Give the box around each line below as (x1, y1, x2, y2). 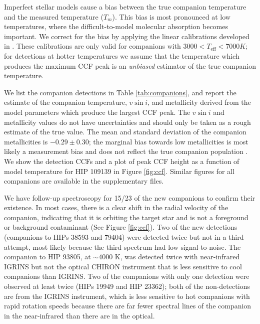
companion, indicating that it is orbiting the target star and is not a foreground (4, 212, 248, 222)
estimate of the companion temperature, (4, 97, 127, 107)
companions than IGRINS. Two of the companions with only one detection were (4, 271, 249, 281)
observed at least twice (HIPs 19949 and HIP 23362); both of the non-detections (4, 281, 250, 291)
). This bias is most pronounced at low (112, 11, 230, 22)
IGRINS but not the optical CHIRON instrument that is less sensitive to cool (4, 261, 242, 271)
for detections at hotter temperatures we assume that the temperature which (4, 50, 239, 61)
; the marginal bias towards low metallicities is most (88, 136, 248, 146)
